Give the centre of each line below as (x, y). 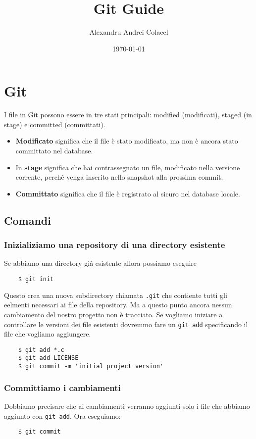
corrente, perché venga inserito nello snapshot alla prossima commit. (119, 177)
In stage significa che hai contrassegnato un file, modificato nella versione (128, 167)
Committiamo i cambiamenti (62, 387)
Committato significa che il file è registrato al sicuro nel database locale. (128, 193)
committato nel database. (54, 151)
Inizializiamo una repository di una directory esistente (115, 245)
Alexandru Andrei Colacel (129, 32)
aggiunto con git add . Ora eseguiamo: (62, 415)
